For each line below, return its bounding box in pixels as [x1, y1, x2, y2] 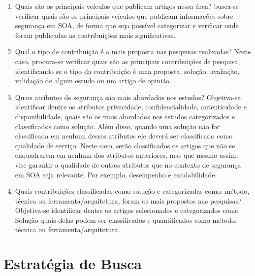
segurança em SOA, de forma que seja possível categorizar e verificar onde [15, 20, 239, 31]
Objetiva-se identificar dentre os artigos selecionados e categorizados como [15, 205, 239, 215]
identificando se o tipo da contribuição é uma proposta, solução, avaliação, [15, 66, 240, 76]
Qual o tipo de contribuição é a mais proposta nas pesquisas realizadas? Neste [15, 46, 251, 57]
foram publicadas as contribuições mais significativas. [15, 30, 176, 40]
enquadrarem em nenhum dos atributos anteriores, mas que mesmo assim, [15, 150, 238, 160]
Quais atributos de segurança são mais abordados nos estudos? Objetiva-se [15, 92, 241, 102]
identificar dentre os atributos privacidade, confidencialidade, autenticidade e [15, 102, 247, 112]
